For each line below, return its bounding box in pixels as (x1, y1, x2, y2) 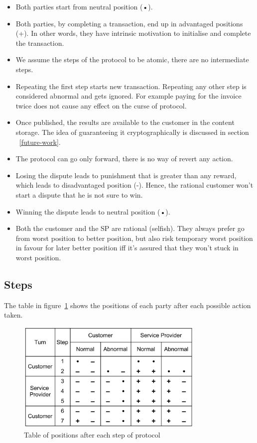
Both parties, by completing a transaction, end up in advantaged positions (15, 18, 243, 28)
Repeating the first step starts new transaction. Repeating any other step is (15, 81, 247, 91)
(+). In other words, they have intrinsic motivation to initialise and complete (15, 28, 251, 38)
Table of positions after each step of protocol (24, 430, 160, 440)
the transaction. (15, 37, 64, 48)
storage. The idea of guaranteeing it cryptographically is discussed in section (15, 126, 249, 137)
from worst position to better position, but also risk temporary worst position (15, 232, 253, 243)
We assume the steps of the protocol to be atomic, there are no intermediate (15, 54, 249, 65)
